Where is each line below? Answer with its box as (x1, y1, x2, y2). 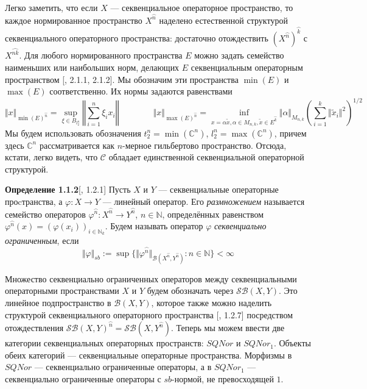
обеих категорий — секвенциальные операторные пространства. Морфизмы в (5, 348, 292, 361)
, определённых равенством (162, 207, 264, 220)
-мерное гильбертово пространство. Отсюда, (122, 138, 287, 151)
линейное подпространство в (5, 296, 111, 309)
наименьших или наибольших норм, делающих (5, 60, 180, 73)
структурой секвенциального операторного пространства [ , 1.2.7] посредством (5, 308, 293, 321)
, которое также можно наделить (151, 296, 272, 309)
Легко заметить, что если (5, 1, 98, 13)
